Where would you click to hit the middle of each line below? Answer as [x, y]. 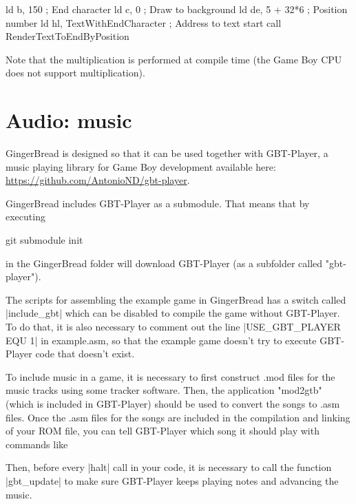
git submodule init [44, 240]
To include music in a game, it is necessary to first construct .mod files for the [170, 376]
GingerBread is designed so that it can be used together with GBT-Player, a [167, 153]
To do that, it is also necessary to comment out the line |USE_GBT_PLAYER [173, 327]
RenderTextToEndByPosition [67, 36]
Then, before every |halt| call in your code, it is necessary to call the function [169, 467]
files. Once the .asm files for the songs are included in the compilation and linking [178, 417]
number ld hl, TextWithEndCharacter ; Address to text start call [144, 22]
